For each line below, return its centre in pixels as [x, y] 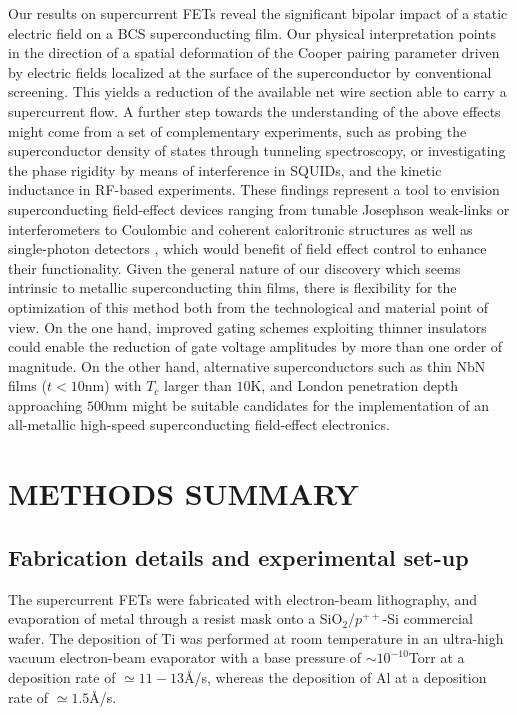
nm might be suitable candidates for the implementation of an [298, 404]
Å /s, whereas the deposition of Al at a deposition [335, 677]
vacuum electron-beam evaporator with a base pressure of [185, 657]
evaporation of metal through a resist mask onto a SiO [175, 618]
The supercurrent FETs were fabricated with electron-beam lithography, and [243, 598]
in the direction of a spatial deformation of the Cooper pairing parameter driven [254, 52]
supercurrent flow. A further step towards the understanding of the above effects [254, 110]
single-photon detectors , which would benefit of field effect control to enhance [247, 248]
